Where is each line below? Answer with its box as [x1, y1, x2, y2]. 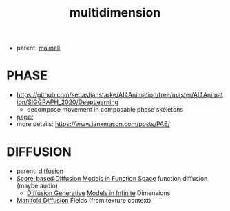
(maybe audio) [16, 181, 58, 190]
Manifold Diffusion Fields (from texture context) [16, 197, 151, 205]
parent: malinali [16, 43, 61, 52]
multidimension [69, 5, 161, 21]
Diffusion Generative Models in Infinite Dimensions [26, 189, 171, 197]
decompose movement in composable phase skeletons [26, 105, 184, 114]
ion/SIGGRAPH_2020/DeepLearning [16, 98, 118, 106]
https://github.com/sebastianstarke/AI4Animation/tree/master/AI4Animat [16, 91, 223, 99]
